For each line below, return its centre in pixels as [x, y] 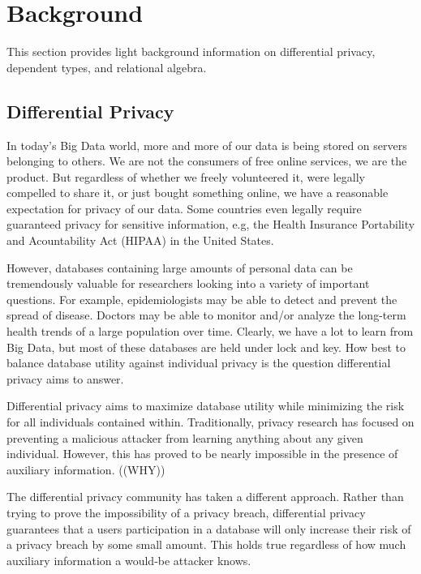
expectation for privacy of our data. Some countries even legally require [184, 208]
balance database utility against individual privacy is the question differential [199, 363]
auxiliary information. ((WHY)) [86, 469]
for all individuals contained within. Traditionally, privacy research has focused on [210, 422]
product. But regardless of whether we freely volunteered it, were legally [186, 176]
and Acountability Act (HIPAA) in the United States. [140, 240]
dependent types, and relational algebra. [107, 67]
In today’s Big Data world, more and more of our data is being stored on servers [207, 145]
